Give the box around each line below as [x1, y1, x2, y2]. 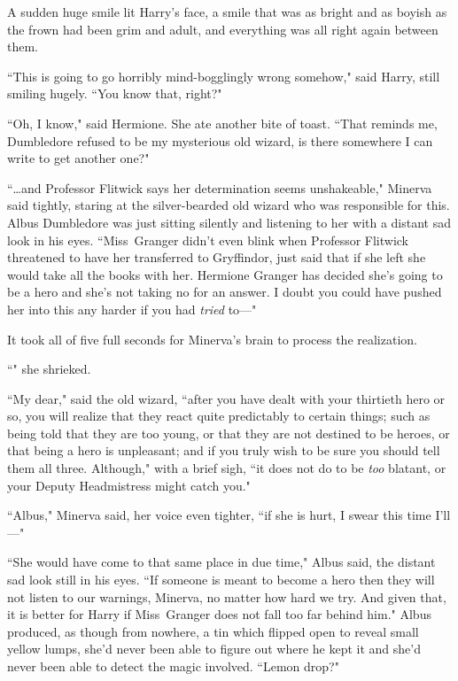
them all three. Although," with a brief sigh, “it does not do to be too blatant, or [7, 459, 446, 477]
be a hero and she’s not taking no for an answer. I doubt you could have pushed [7, 282, 442, 301]
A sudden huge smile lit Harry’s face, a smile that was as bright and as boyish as [7, 3, 447, 20]
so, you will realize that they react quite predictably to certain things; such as [7, 406, 431, 425]
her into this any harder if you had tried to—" [7, 299, 257, 318]
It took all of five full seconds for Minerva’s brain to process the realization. [7, 329, 417, 348]
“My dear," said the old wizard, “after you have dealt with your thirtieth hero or [7, 389, 446, 407]
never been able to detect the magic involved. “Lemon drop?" [7, 657, 339, 675]
